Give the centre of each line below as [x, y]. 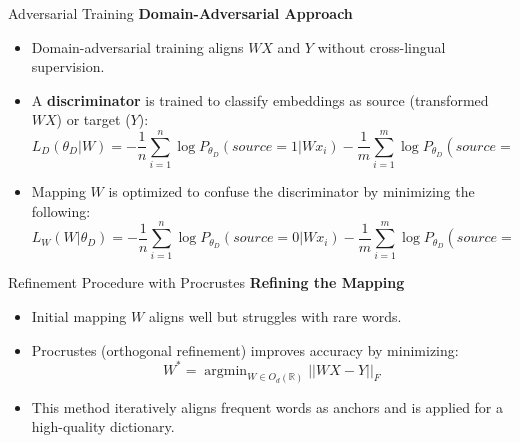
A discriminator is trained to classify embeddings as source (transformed [260, 99]
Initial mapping [79, 316]
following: [61, 210]
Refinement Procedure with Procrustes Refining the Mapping [206, 282]
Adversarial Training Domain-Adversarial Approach [180, 13]
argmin [226, 370]
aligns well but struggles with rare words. [275, 316]
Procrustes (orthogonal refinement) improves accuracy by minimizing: [245, 349]
